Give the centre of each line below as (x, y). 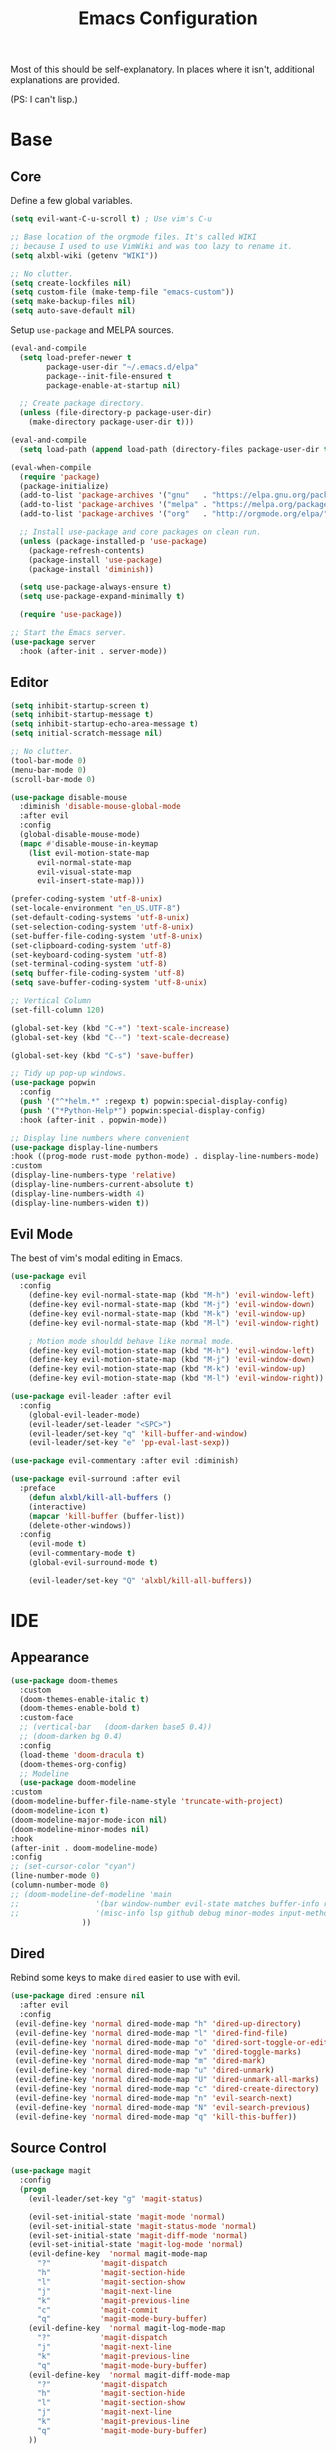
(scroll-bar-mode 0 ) (53, 779)
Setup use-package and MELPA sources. (92, 330)
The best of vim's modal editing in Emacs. (96, 1258)
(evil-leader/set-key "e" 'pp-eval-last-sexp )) (129, 1443)
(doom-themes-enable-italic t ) (84, 1699)
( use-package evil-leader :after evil (91, 1397)
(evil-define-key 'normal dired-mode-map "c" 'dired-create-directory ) (167, 2089)
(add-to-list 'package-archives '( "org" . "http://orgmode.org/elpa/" (174, 514)
